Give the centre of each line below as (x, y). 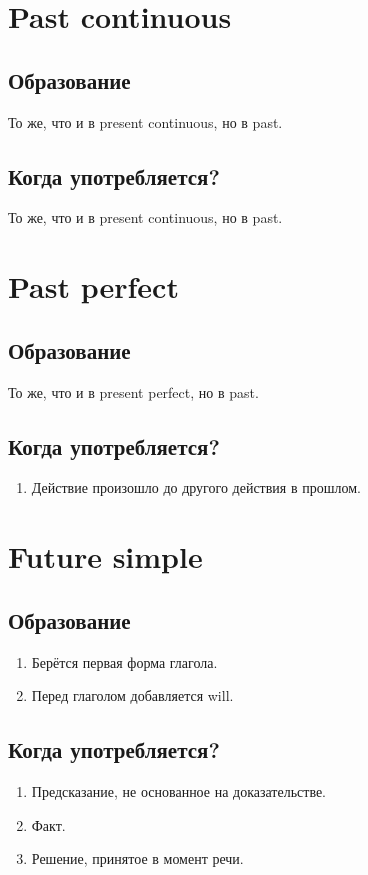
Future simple (105, 556)
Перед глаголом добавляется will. (132, 695)
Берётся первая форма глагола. (124, 661)
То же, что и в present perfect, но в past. (133, 391)
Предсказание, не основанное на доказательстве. (179, 790)
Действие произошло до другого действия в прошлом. (196, 487)
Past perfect (93, 286)
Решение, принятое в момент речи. (137, 858)
